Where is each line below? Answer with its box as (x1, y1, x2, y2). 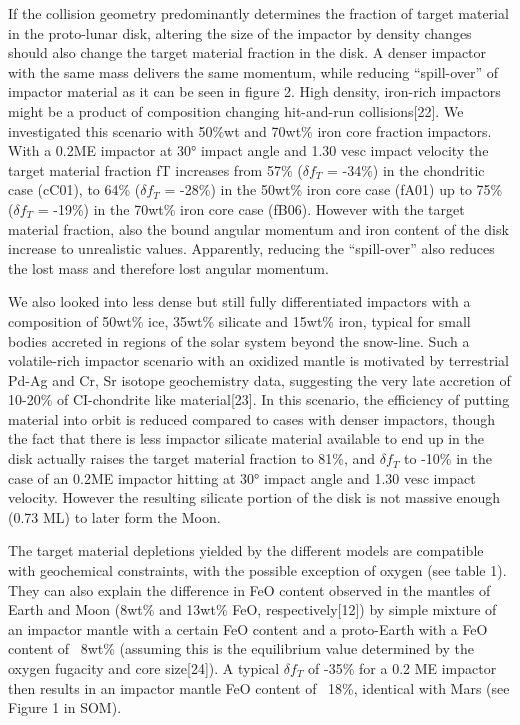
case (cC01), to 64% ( (8, 179, 141, 200)
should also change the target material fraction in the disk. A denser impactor (8, 42, 487, 63)
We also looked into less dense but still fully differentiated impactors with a (8, 291, 471, 312)
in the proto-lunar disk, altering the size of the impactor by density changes (8, 22, 472, 43)
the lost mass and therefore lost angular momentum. (8, 257, 329, 278)
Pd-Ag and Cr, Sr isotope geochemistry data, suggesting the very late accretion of (8, 369, 511, 390)
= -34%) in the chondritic (326, 159, 485, 180)
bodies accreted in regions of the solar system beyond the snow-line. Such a (8, 330, 470, 351)
